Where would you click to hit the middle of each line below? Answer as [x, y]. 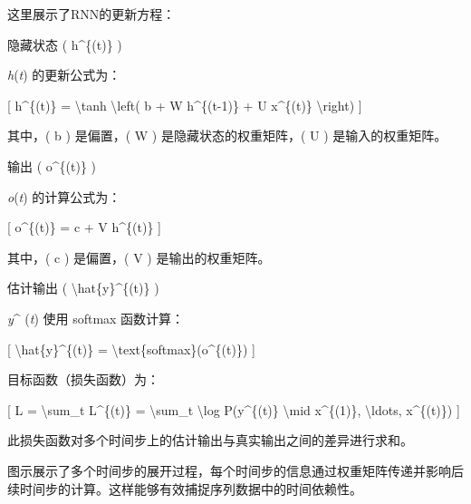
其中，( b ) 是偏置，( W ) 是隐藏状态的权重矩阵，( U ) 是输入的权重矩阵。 [227, 136]
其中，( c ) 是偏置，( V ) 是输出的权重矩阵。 [139, 257]
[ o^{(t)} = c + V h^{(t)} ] [84, 227]
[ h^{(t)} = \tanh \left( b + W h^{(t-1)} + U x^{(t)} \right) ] [185, 105]
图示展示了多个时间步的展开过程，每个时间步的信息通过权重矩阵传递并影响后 [235, 470]
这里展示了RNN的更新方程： [91, 14]
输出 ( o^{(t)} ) [52, 165]
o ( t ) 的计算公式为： [64, 196]
